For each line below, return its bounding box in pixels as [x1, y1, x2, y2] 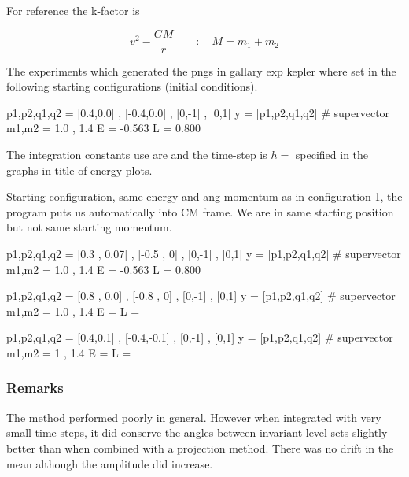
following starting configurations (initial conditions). [6, 78, 258, 94]
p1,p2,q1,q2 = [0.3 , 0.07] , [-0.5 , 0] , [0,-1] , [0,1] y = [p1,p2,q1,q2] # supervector [6, 246, 401, 261]
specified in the [295, 146, 369, 163]
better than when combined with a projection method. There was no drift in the [6, 439, 394, 456]
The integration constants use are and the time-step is [6, 146, 267, 163]
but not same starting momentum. [6, 219, 172, 235]
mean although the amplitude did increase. [6, 455, 213, 471]
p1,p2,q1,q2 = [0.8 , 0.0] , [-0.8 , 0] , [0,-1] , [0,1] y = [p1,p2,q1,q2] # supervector [6, 287, 396, 304]
